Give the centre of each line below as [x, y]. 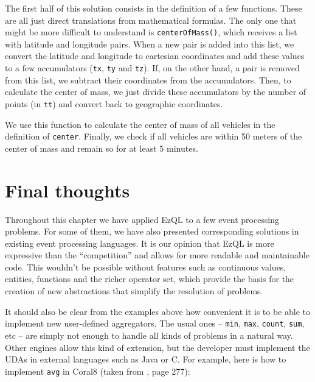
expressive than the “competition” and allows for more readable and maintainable [157, 255]
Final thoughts [67, 190]
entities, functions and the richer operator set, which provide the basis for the [150, 279]
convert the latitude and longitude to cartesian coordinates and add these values [155, 56]
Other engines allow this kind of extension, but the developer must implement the [157, 347]
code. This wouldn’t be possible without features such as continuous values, [146, 267]
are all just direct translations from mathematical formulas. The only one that [151, 20]
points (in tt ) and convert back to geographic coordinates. [114, 103]
